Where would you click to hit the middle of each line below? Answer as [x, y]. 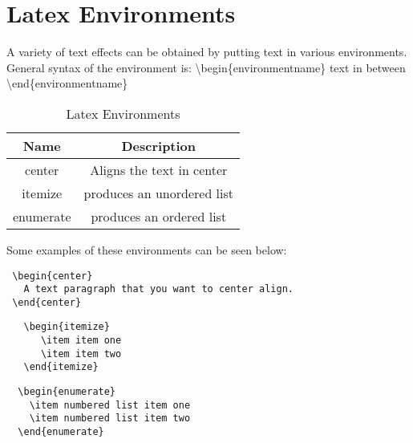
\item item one [81, 341]
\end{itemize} [61, 367]
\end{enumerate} [61, 432]
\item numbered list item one [110, 405]
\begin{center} [53, 276]
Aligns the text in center [159, 169]
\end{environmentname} [67, 83]
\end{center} [47, 302]
